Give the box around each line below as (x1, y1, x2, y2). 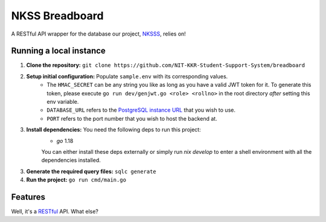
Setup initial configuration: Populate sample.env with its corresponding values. (26, 72, 228, 80)
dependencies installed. (41, 157, 101, 164)
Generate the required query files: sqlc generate (26, 168, 156, 175)
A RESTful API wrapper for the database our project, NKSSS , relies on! (11, 30, 187, 37)
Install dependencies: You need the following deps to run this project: (26, 126, 202, 133)
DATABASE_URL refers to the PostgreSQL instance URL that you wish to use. (46, 106, 235, 114)
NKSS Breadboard (11, 9, 104, 22)
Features (11, 192, 45, 202)
